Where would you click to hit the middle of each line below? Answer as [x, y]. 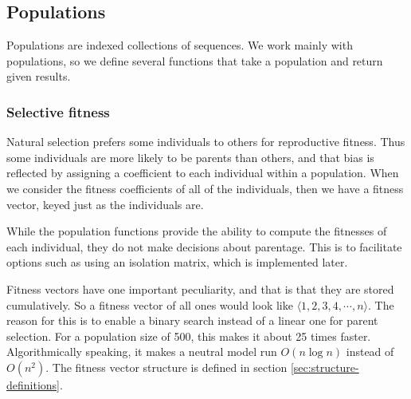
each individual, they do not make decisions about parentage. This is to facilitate [204, 246]
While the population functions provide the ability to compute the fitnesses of [197, 231]
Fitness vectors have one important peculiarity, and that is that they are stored [200, 288]
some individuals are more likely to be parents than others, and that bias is [190, 157]
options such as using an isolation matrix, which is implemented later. [177, 262]
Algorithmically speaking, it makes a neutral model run [142, 352]
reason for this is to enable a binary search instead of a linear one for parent [192, 320]
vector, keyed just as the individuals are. [105, 204]
